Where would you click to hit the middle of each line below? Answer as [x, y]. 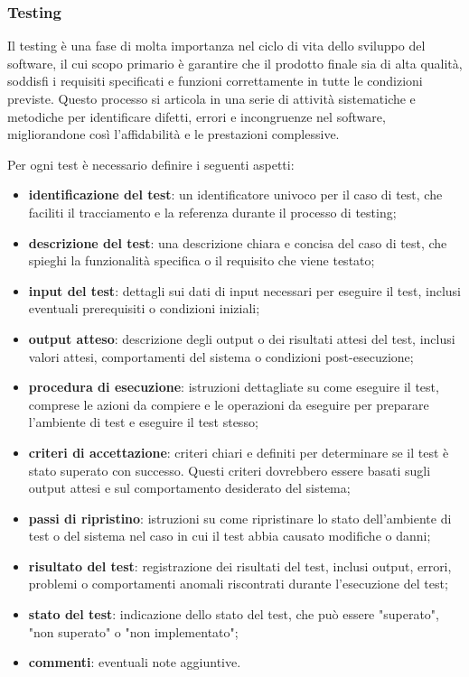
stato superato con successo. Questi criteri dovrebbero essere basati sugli [230, 470]
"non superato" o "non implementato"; [133, 631]
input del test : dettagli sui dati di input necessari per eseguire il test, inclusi [244, 290]
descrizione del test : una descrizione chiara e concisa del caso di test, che [238, 242]
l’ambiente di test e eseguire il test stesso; [143, 422]
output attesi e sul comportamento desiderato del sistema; [189, 488]
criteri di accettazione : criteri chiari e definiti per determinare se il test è [239, 452]
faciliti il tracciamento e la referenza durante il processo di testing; [212, 212]
